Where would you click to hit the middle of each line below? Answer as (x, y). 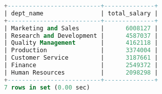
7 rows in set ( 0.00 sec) (47, 87)
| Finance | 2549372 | (81, 65)
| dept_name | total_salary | (81, 13)
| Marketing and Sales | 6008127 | (81, 28)
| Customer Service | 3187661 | (81, 58)
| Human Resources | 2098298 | (81, 72)
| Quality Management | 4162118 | (81, 43)
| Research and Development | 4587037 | (81, 36)
